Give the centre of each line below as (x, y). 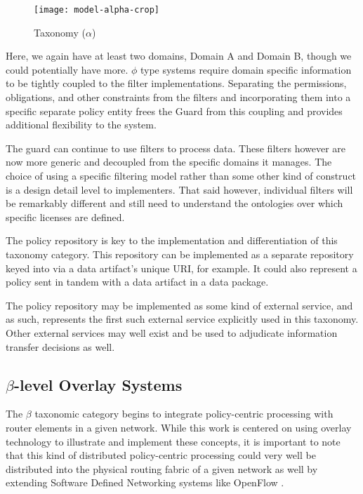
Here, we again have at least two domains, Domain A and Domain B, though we (179, 56)
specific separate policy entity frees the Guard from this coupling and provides (174, 111)
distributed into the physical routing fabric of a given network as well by (162, 468)
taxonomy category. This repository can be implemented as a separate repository (180, 254)
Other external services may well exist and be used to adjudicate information (172, 332)
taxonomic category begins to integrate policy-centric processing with (184, 414)
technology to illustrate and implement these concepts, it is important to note (173, 441)
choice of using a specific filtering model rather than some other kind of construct (181, 175)
